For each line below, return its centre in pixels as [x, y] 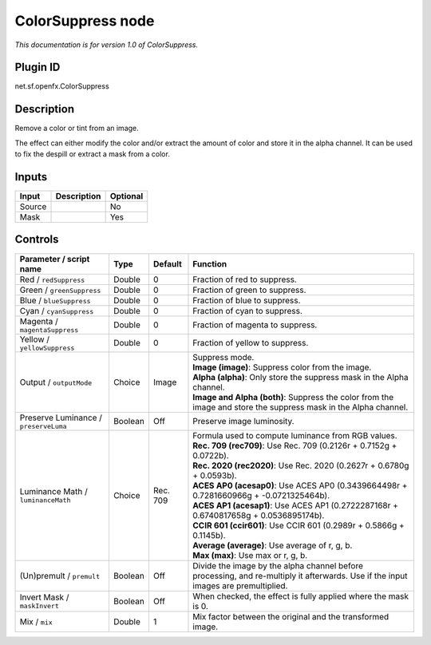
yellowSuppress [47, 348]
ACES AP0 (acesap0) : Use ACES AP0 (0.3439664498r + [300, 485]
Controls [37, 239]
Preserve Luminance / [61, 417]
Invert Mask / [44, 597]
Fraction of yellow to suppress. [251, 343]
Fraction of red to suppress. [245, 279]
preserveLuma [43, 426]
